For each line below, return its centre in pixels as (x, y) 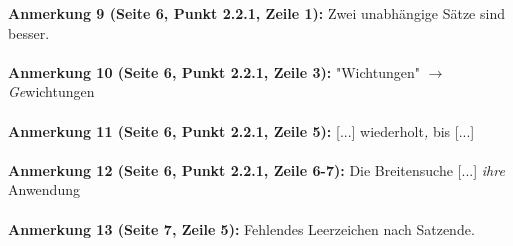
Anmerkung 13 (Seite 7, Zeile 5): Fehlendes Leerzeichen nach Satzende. (241, 228)
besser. (29, 32)
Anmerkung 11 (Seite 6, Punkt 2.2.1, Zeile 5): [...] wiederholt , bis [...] (241, 130)
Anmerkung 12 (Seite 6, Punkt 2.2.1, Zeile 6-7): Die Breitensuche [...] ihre (256, 169)
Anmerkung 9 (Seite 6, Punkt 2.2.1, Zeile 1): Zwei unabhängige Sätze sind (256, 13)
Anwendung (44, 189)
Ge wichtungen (51, 91)
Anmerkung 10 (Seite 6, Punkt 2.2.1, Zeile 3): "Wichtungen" (214, 71)
